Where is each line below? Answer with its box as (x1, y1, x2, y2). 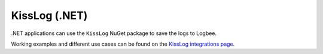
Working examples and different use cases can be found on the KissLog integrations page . (11, 40, 235, 47)
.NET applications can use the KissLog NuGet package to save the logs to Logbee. (11, 30, 217, 37)
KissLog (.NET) (11, 9, 88, 22)
